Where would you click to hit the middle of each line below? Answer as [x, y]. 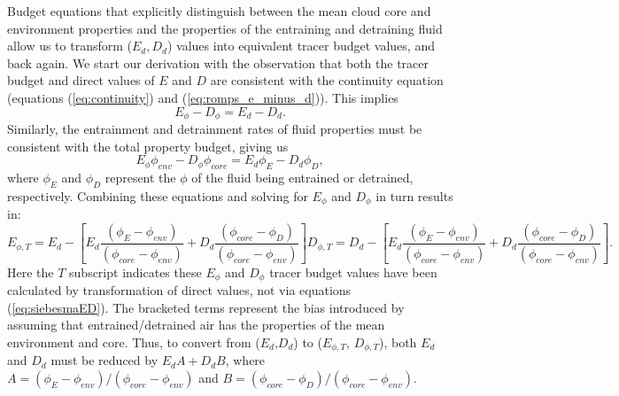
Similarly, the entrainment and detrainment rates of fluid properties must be [215, 129]
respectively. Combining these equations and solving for [158, 195]
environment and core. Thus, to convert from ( [134, 342]
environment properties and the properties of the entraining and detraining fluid [225, 28]
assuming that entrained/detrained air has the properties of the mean [196, 325]
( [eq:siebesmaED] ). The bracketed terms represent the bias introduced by [206, 307]
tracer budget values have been [353, 272]
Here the [31, 272]
